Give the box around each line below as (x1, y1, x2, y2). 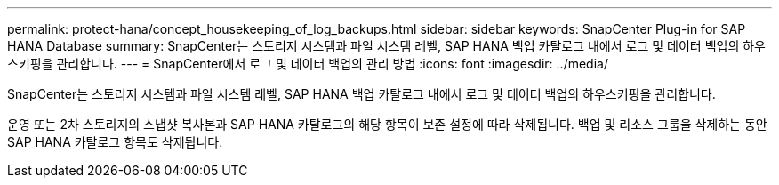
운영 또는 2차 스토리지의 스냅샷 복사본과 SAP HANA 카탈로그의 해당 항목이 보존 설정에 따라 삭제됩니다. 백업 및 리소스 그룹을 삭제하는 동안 (7, 117, 767, 132)
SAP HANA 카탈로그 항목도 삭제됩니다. (7, 134, 223, 149)
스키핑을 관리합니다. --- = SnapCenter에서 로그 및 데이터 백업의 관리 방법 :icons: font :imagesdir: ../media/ (7, 56, 608, 71)
